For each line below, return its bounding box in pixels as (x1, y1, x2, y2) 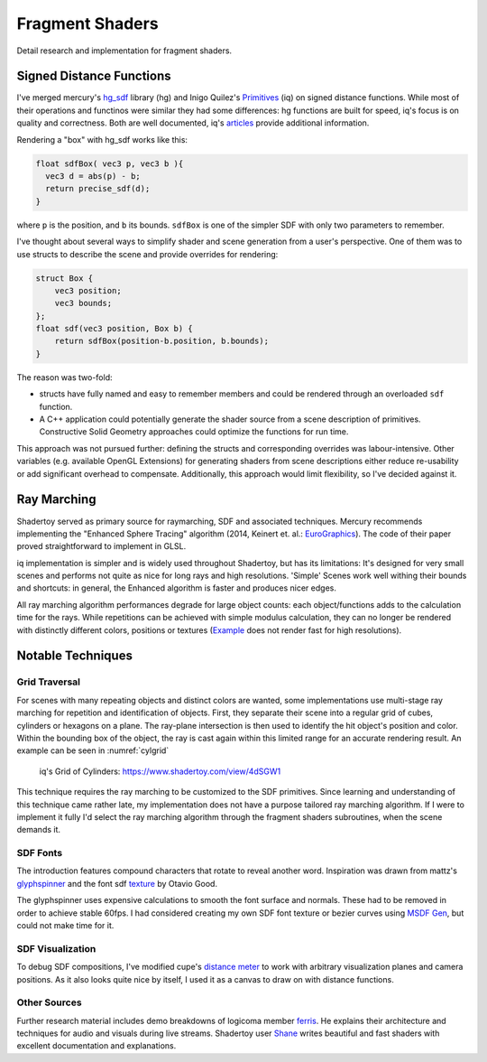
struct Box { (35, 273, 94, 284)
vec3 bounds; (54, 298, 113, 309)
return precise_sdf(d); (45, 183, 151, 194)
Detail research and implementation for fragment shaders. (16, 45, 233, 56)
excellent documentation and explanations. (16, 1040, 177, 1051)
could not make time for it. (16, 920, 115, 930)
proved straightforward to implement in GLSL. (16, 541, 187, 552)
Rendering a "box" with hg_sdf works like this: (16, 134, 188, 144)
